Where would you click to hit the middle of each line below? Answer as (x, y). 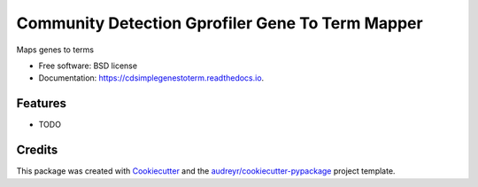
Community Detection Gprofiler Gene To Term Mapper (220, 23)
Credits (37, 150)
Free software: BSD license (88, 66)
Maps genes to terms (55, 50)
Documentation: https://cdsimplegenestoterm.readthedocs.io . (151, 78)
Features (41, 103)
